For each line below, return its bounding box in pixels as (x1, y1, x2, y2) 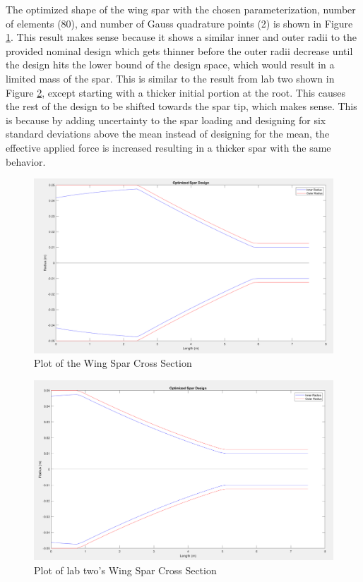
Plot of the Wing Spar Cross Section (34, 356, 192, 370)
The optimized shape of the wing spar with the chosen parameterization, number (6, 2, 356, 16)
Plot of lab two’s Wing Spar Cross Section (34, 562, 217, 577)
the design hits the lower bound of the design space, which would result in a (6, 57, 335, 72)
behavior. (6, 154, 46, 169)
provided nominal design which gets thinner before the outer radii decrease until (6, 43, 353, 58)
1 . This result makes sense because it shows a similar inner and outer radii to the (6, 30, 357, 44)
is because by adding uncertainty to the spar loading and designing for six (6, 112, 326, 127)
